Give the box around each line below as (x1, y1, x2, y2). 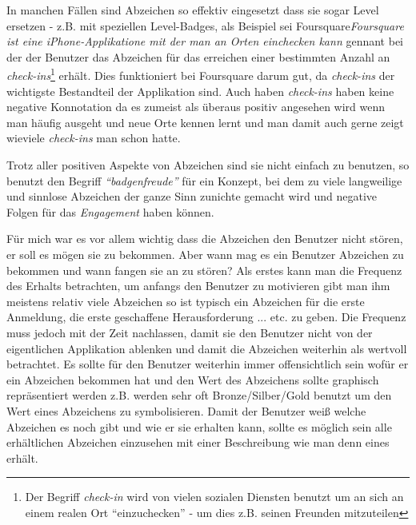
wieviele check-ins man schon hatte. (6, 129, 181, 146)
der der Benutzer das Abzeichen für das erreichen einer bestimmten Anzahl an (6, 48, 390, 65)
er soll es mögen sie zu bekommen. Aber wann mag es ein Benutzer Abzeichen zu (6, 245, 404, 262)
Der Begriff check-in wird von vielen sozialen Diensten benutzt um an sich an (25, 488, 404, 505)
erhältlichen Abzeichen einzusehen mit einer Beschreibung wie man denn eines (6, 434, 390, 451)
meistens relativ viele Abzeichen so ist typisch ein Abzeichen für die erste (6, 292, 365, 309)
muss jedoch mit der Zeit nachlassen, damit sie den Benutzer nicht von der (6, 324, 373, 340)
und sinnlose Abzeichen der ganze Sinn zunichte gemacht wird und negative (6, 188, 378, 205)
